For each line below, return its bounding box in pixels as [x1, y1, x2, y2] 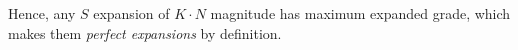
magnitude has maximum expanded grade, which [210, 3, 511, 23]
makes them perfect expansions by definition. [8, 22, 282, 43]
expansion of [93, 3, 170, 23]
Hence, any [8, 3, 76, 23]
